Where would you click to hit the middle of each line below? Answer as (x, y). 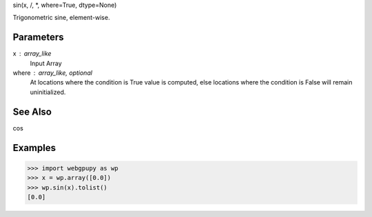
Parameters (38, 37)
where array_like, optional (53, 73)
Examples (34, 148)
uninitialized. (48, 92)
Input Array (46, 63)
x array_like (32, 54)
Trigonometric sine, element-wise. (61, 18)
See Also (32, 112)
